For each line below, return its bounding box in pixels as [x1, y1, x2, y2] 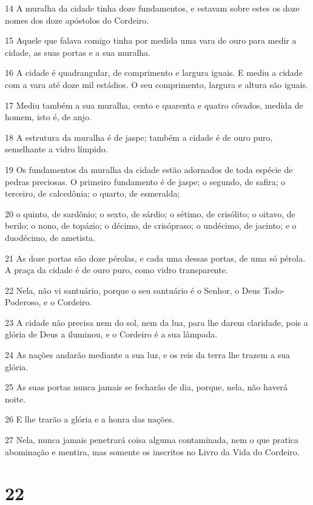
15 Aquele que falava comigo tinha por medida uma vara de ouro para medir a [5, 34, 297, 47]
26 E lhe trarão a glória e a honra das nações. [5, 413, 175, 425]
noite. [5, 392, 26, 405]
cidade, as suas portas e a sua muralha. [5, 46, 151, 58]
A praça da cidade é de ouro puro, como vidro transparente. [5, 263, 228, 276]
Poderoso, [5, 296, 41, 308]
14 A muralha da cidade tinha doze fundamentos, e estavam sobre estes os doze [5, 2, 300, 14]
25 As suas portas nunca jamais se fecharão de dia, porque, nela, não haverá [5, 381, 288, 393]
